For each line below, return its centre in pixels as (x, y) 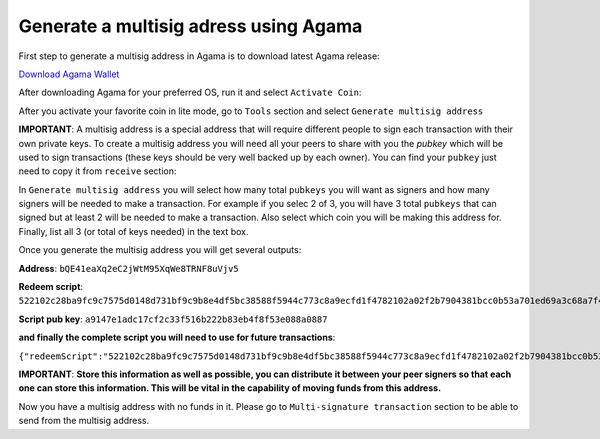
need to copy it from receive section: (97, 171)
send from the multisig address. (84, 421)
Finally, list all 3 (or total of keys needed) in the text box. (133, 231)
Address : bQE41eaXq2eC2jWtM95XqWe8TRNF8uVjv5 (128, 268)
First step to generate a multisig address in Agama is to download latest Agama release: (199, 56)
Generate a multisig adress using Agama (190, 26)
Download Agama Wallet (69, 74)
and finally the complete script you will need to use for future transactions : (177, 337)
